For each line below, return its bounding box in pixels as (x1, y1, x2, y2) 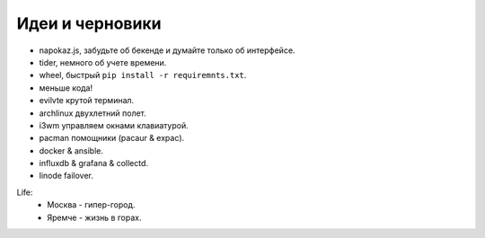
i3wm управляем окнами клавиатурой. (39, 119, 189, 130)
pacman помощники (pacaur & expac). (39, 133, 185, 144)
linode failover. (39, 171, 94, 181)
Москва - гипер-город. (47, 199, 136, 210)
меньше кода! (39, 82, 93, 93)
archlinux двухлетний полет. (39, 108, 147, 119)
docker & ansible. (39, 145, 103, 156)
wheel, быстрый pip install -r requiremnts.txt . (39, 70, 247, 81)
